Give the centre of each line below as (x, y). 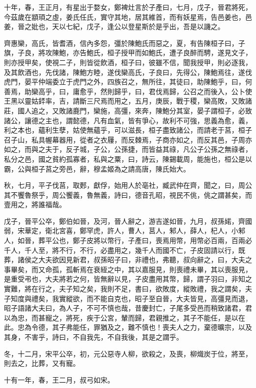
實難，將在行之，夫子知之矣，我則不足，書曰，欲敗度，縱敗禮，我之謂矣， (125, 289)
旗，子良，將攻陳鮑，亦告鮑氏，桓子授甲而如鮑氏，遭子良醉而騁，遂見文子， (128, 53)
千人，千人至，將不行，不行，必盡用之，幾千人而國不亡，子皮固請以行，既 (125, 250)
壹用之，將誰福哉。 (35, 204)
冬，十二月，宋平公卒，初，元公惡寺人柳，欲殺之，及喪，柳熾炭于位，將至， (128, 353)
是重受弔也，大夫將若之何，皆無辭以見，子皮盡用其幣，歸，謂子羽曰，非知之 (128, 279)
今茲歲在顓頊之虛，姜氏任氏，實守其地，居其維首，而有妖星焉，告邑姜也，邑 (128, 17)
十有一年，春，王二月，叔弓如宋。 (59, 379)
